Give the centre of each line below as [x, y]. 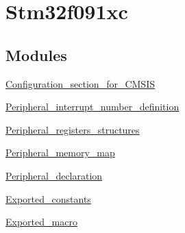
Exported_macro [41, 222]
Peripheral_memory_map [60, 152]
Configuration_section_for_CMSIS [80, 83]
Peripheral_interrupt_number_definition [92, 107]
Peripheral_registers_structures [73, 129]
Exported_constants [48, 198]
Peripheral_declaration [54, 175]
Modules [36, 54]
